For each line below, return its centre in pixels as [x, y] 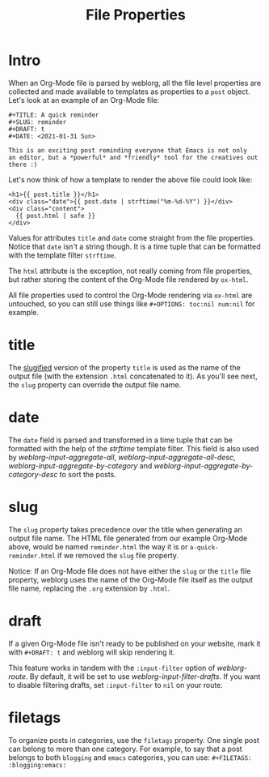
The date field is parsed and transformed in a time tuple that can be [120, 440]
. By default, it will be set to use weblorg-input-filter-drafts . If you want [143, 676]
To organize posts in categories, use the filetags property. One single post [134, 740]
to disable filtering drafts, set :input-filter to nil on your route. [116, 685]
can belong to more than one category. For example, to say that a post [125, 749]
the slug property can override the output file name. [95, 384]
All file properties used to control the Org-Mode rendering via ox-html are [130, 295]
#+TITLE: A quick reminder [54, 115]
